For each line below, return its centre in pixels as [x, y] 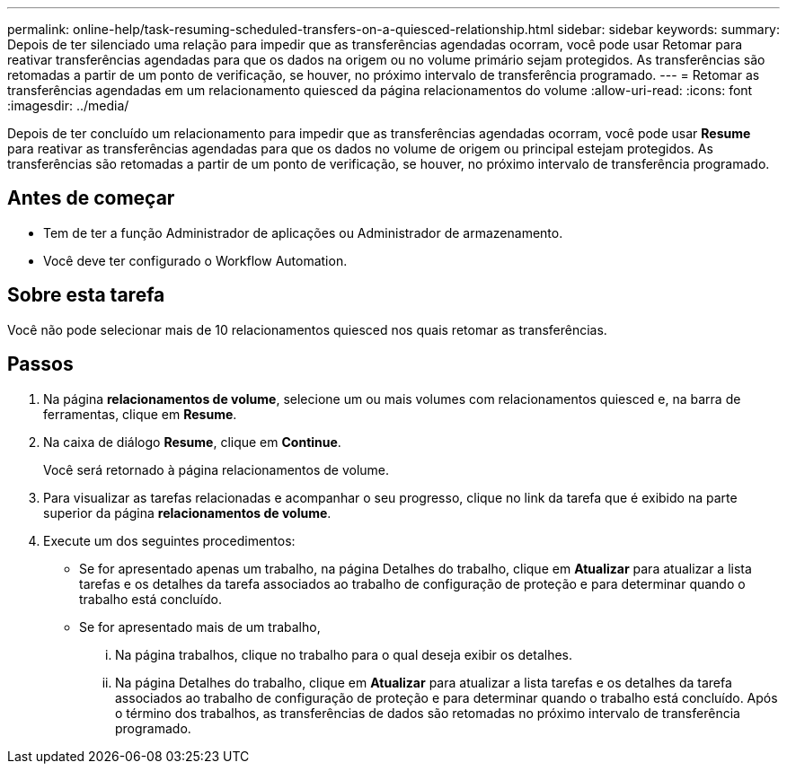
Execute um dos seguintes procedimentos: [169, 540]
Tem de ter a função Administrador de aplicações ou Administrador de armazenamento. [303, 232]
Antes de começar [91, 198]
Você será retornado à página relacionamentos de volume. [217, 469]
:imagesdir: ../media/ [68, 105]
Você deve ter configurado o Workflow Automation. [195, 260]
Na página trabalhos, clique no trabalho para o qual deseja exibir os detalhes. [344, 654]
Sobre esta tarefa [86, 295]
